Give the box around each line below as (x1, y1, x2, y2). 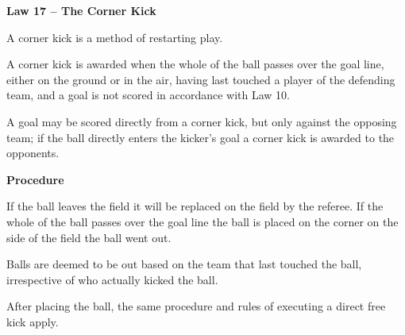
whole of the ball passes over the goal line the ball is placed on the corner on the (6, 213, 399, 229)
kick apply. (6, 313, 59, 329)
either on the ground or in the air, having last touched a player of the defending (6, 71, 395, 87)
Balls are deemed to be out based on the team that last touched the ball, (6, 256, 362, 272)
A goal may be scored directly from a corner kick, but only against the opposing (6, 113, 397, 129)
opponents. (6, 144, 60, 161)
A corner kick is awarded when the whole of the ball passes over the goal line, (6, 56, 384, 72)
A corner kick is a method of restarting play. (6, 29, 223, 45)
